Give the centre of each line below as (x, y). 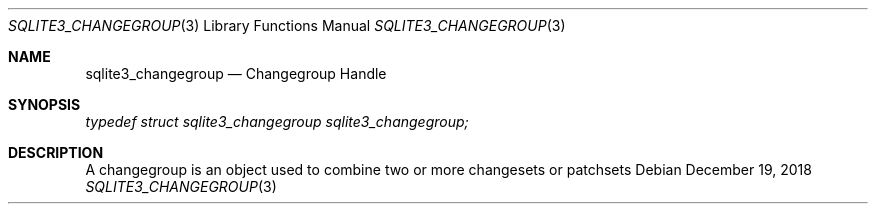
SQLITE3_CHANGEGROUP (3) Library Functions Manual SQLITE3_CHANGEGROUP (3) (287, 25)
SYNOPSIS (44, 104)
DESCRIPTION (56, 152)
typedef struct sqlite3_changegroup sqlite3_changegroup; (277, 121)
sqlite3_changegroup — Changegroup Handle (236, 73)
